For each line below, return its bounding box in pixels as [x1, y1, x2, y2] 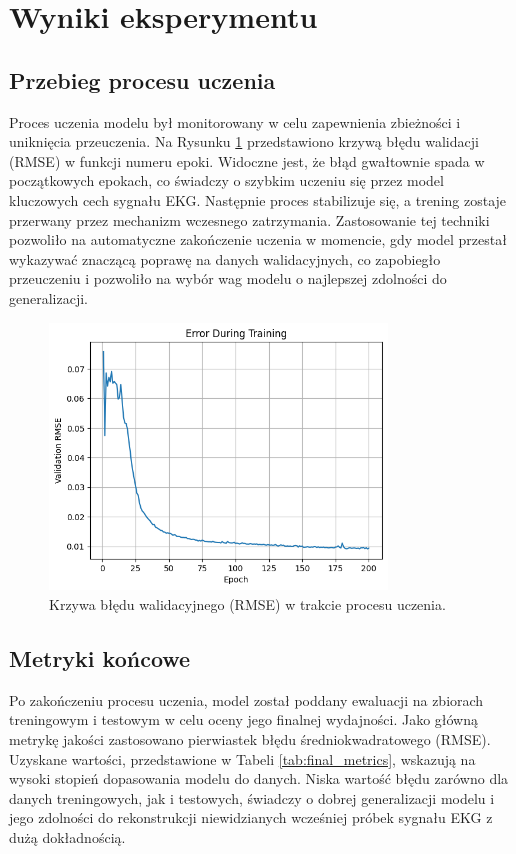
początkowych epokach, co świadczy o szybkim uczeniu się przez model [9, 170, 444, 191]
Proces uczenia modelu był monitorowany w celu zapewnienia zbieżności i [9, 111, 461, 132]
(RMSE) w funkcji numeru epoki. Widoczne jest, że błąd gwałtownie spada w [9, 150, 485, 171]
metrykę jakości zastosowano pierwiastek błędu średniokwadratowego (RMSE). [9, 729, 491, 750]
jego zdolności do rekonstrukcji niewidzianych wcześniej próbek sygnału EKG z [9, 807, 493, 828]
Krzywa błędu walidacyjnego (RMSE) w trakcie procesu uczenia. [49, 594, 446, 615]
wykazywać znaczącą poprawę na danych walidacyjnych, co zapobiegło [9, 248, 441, 269]
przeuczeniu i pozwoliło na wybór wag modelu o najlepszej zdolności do [9, 268, 447, 289]
